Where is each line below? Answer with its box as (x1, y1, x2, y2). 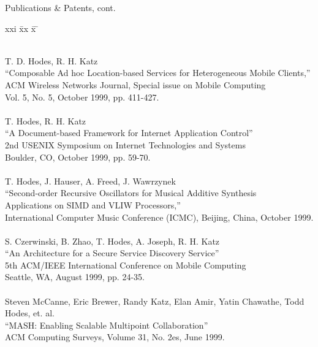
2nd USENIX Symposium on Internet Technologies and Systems (5, 138, 246, 151)
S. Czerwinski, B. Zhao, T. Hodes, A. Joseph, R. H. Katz (5, 234, 220, 247)
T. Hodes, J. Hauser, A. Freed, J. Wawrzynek (5, 174, 176, 187)
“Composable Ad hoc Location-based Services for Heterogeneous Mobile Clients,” (5, 66, 311, 79)
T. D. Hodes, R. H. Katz (5, 54, 98, 67)
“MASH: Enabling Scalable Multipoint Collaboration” (5, 318, 208, 331)
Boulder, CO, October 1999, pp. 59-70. (5, 150, 151, 163)
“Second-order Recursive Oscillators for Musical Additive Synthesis (5, 186, 257, 199)
